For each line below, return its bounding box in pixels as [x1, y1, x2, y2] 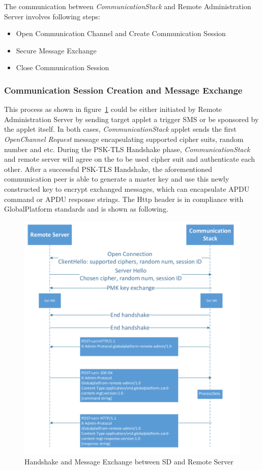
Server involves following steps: [4, 11, 100, 21]
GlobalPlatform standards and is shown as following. [4, 203, 168, 214]
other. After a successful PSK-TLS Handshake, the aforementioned [4, 163, 213, 174]
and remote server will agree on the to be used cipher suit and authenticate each [4, 154, 255, 164]
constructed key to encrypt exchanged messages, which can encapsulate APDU [4, 183, 250, 194]
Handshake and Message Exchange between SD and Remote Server [24, 456, 233, 467]
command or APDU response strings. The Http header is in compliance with [4, 193, 244, 204]
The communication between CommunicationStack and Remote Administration [4, 1, 251, 11]
